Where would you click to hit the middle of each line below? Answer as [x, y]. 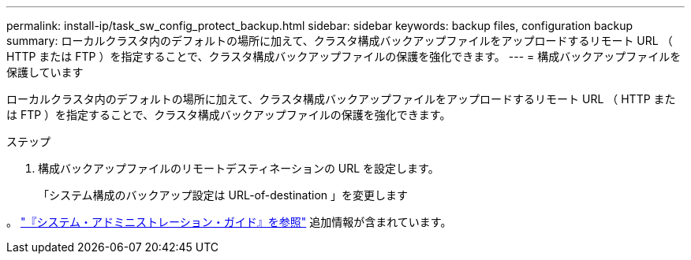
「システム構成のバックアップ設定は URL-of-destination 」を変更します [223, 195]
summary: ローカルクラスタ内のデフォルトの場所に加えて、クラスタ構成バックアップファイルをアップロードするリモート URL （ [340, 41]
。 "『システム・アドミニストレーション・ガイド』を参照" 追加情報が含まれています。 [229, 222]
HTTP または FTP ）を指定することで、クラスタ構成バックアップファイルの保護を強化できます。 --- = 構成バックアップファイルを [344, 56]
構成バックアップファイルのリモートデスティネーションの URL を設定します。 [239, 168]
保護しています [45, 72]
